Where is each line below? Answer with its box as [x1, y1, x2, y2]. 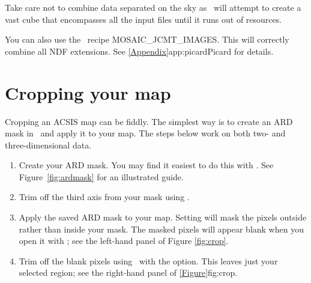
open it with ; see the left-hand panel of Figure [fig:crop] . [19, 234, 229, 247]
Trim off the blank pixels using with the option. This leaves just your [19, 254, 278, 267]
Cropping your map [5, 80, 171, 105]
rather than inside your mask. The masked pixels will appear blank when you [19, 222, 304, 235]
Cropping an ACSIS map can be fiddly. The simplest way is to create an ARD [5, 115, 293, 127]
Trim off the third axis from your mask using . [19, 190, 190, 203]
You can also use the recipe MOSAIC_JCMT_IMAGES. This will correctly [5, 33, 289, 46]
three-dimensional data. [5, 138, 92, 151]
